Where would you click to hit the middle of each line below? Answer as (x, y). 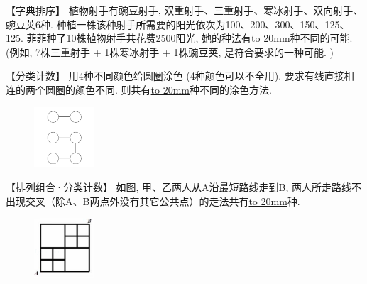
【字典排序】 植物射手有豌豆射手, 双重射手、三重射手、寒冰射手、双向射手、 (185, 10)
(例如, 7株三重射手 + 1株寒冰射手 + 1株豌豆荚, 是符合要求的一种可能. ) (170, 51)
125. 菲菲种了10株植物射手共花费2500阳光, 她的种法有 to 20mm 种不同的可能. (179, 38)
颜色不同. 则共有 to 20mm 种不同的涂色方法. (173, 89)
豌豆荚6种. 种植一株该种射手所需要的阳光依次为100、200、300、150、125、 (178, 24)
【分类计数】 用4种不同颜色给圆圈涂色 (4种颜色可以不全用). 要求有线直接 (175, 76)
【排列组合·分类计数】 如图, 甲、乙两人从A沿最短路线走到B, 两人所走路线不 (184, 186)
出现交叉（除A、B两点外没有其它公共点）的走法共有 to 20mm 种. (153, 201)
